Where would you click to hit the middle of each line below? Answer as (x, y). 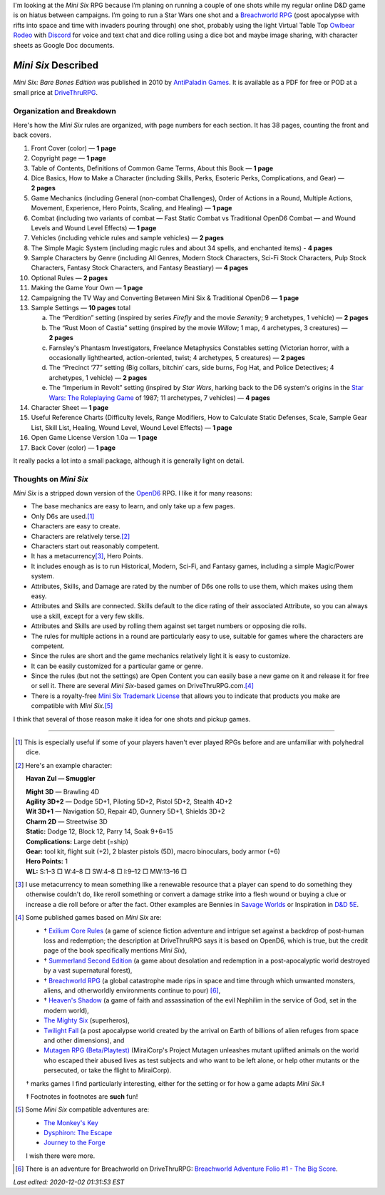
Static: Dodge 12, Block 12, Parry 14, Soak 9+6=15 (99, 831)
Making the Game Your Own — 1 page (87, 288)
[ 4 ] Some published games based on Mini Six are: (88, 918)
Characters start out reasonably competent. (95, 546)
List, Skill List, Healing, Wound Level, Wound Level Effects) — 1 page (132, 427)
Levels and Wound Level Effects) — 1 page (94, 227)
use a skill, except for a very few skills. (88, 616)
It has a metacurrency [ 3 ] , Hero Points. (87, 556)
